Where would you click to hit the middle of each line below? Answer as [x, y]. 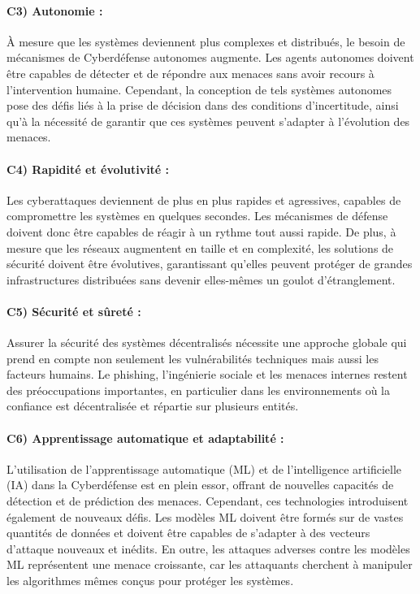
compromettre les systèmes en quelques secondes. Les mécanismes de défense [197, 216]
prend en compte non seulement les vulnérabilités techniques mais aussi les [193, 358]
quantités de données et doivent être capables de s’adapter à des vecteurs [188, 533]
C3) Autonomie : [55, 10]
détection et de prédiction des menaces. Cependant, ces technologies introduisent [208, 501]
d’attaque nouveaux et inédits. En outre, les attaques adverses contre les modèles [208, 548]
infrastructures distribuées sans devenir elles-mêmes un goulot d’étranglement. [201, 279]
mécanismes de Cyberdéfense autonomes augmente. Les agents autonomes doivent [210, 57]
